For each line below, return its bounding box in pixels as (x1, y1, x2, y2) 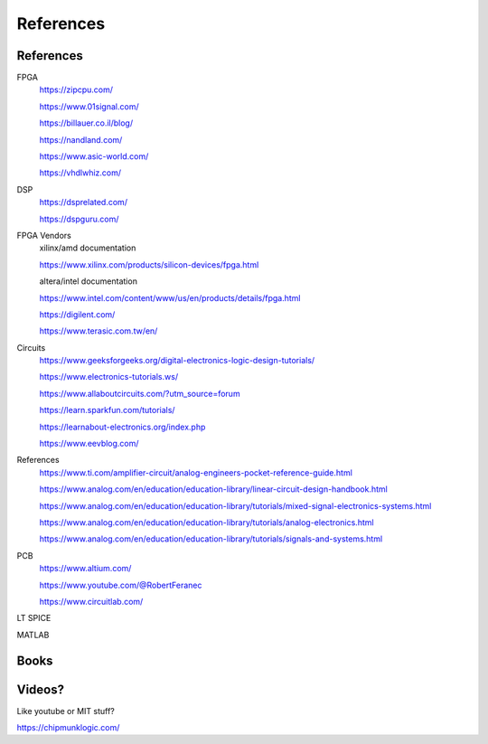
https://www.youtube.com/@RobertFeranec (39, 579, 202, 590)
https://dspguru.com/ (39, 213, 119, 224)
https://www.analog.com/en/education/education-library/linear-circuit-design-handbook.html (39, 484, 388, 494)
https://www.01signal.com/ (39, 100, 139, 112)
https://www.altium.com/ (39, 563, 132, 574)
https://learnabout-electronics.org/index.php (39, 421, 206, 432)
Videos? (16, 682, 65, 697)
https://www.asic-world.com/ (39, 151, 149, 162)
